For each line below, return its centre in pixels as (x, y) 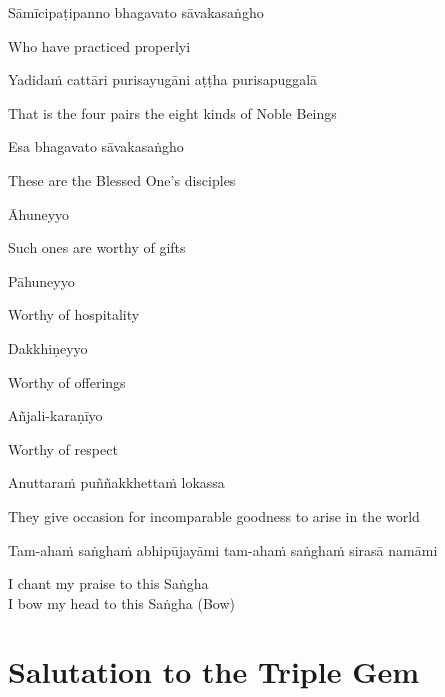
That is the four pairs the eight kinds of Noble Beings (172, 112)
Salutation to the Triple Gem (214, 671)
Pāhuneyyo (41, 280)
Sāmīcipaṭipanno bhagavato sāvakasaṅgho (136, 12)
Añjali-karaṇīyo (55, 415)
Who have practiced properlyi (99, 45)
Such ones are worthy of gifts (97, 247)
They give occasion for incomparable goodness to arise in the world (214, 515)
